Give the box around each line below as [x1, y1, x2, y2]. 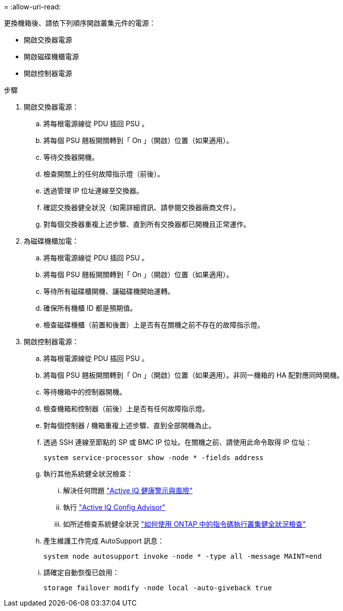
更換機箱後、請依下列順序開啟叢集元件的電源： [4, 19, 156, 27]
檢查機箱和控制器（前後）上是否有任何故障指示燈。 [43, 404, 209, 413]
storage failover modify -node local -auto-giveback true [43, 584, 272, 592]
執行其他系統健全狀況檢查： [43, 469, 133, 478]
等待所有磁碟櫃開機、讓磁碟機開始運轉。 [43, 287, 174, 295]
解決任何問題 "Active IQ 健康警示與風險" [63, 486, 193, 495]
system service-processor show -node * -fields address [43, 454, 264, 462]
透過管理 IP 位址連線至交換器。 [43, 186, 143, 195]
